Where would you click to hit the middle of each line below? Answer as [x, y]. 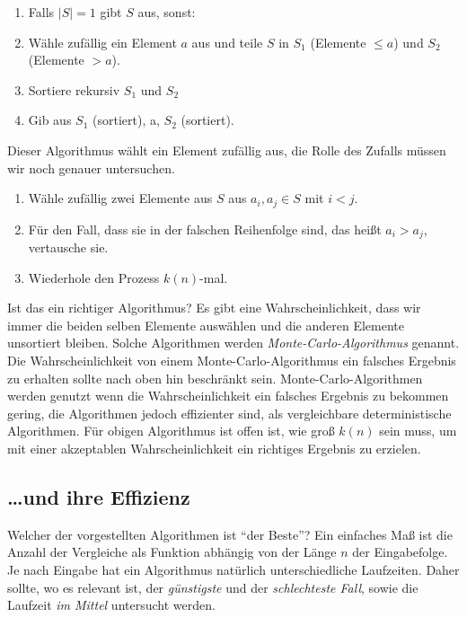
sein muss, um [418, 431]
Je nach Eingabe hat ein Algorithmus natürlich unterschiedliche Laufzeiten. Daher [233, 569]
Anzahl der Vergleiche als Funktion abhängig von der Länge [172, 552]
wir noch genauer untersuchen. [91, 167]
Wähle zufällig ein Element [102, 42]
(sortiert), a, [126, 120]
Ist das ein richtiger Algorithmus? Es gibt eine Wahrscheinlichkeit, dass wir [214, 308]
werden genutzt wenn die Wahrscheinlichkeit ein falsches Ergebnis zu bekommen [228, 396]
